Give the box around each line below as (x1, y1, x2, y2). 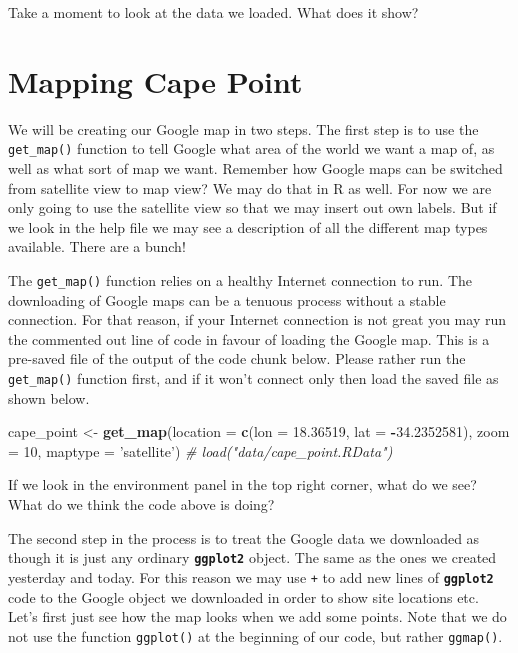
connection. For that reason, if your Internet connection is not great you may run (8, 309, 506, 330)
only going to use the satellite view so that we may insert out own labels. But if (8, 197, 497, 218)
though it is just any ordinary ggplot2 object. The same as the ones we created (8, 547, 497, 568)
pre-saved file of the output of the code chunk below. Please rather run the (8, 348, 466, 369)
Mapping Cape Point (8, 60, 303, 101)
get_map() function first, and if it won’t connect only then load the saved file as (8, 367, 499, 388)
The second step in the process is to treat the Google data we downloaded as (8, 527, 480, 548)
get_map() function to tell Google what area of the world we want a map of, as (8, 138, 495, 159)
